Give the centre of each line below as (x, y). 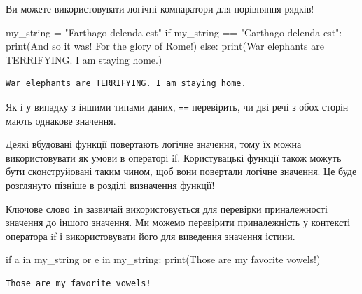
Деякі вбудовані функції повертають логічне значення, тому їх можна (154, 144)
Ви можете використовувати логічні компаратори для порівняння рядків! (160, 8)
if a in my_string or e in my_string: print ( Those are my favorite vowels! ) (163, 259)
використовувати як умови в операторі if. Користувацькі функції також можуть (174, 157)
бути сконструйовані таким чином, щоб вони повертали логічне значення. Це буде (181, 171)
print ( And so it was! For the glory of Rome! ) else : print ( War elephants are (165, 46)
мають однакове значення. (61, 120)
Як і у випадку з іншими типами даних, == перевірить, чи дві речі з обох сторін (177, 106)
